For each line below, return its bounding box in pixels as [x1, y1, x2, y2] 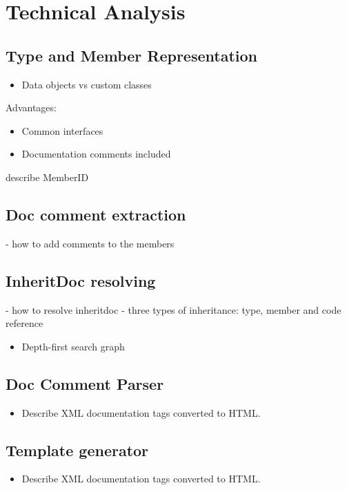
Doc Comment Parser [6, 373, 164, 394]
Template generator [6, 439, 149, 460]
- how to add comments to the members [6, 236, 175, 250]
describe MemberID [6, 169, 89, 184]
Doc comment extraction [6, 203, 186, 225]
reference [6, 316, 43, 330]
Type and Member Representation [6, 44, 257, 66]
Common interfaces [21, 123, 103, 138]
